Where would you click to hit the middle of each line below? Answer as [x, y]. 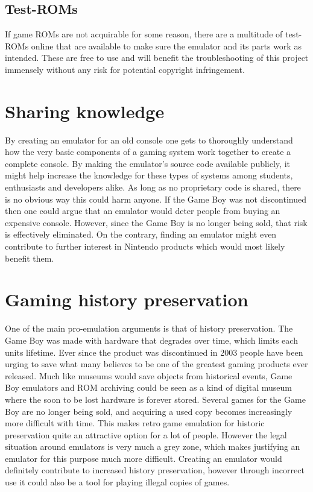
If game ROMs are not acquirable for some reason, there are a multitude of [144, 34]
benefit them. [30, 258]
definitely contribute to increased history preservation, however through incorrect [155, 470]
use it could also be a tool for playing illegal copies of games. [117, 482]
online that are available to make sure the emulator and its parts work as [166, 46]
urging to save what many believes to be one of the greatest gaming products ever [156, 364]
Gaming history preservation [127, 299]
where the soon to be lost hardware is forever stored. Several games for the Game [155, 399]
